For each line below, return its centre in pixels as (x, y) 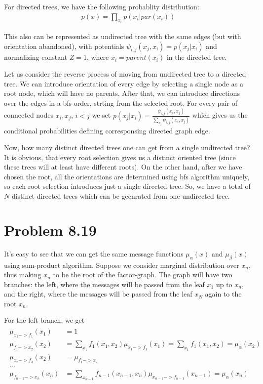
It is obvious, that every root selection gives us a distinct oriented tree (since (120, 157)
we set (101, 115)
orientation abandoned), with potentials (64, 46)
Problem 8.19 (50, 230)
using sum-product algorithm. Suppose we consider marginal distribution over (122, 265)
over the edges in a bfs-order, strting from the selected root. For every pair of (121, 103)
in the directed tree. (197, 57)
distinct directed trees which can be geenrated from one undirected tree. (121, 195)
